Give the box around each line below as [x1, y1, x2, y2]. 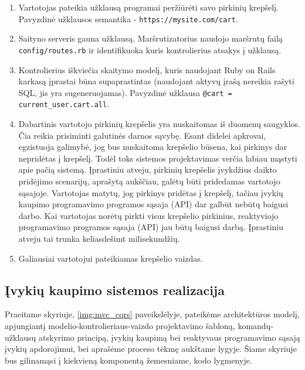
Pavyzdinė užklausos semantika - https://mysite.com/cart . [18, 12, 238, 25]
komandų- [238, 319, 274, 331]
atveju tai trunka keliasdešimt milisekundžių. [18, 232, 180, 244]
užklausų [5, 331, 36, 343]
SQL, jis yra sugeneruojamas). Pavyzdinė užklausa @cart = [18, 86, 232, 98]
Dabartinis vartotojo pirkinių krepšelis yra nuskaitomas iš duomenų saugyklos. [18, 118, 300, 129]
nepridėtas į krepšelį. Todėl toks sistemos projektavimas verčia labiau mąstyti [18, 152, 297, 164]
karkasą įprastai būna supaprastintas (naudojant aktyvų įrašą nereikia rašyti [18, 75, 294, 87]
